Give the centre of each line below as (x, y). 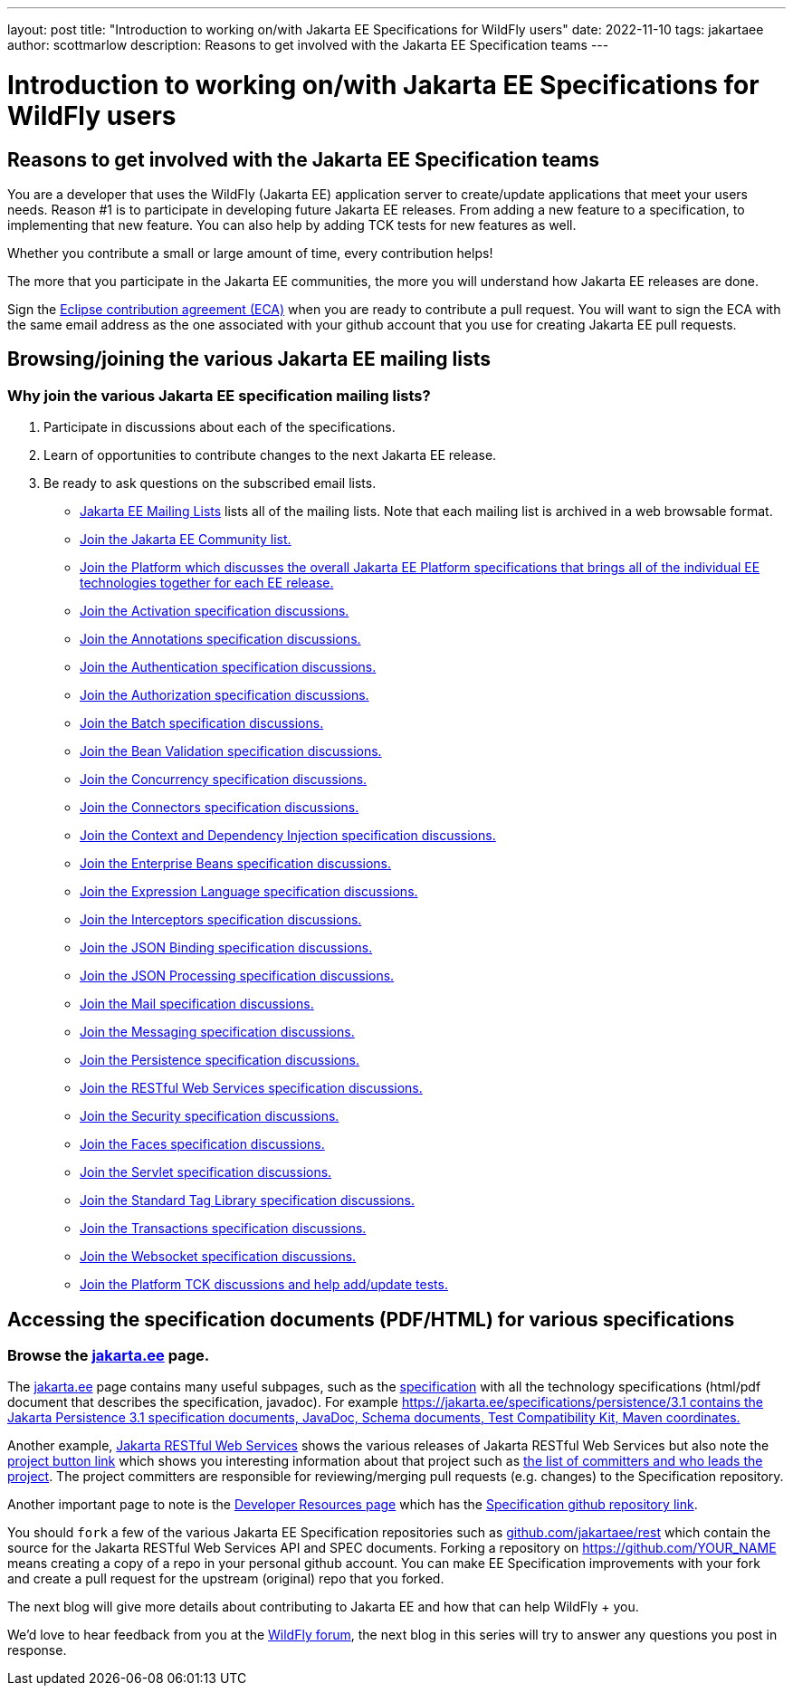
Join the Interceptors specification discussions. (221, 920)
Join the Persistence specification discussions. (220, 1060)
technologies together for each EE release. (207, 583)
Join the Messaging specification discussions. (217, 1032)
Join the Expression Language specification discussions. (249, 892)
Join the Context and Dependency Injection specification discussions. (288, 836)
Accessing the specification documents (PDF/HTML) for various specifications (371, 1319)
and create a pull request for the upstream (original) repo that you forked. (226, 1579)
